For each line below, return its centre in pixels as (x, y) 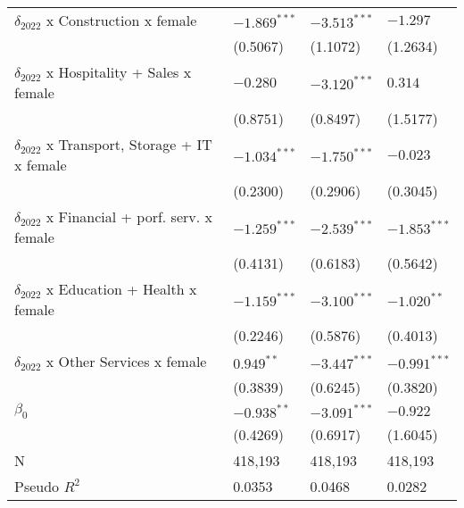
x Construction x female (121, 20)
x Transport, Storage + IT (129, 144)
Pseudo (37, 487)
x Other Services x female (126, 361)
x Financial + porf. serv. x (129, 217)
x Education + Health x (121, 289)
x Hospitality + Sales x (119, 72)
